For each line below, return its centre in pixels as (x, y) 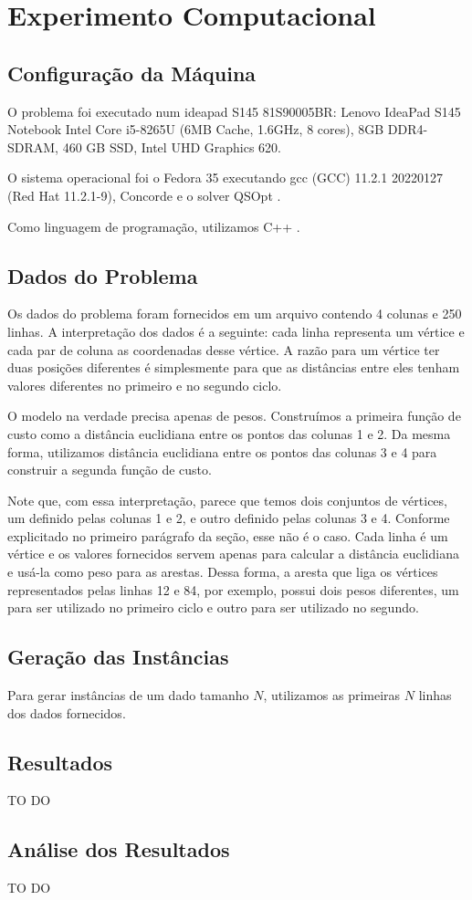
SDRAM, (33, 147)
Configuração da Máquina (132, 73)
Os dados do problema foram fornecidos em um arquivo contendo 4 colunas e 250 (235, 314)
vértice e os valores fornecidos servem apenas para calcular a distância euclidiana (233, 554)
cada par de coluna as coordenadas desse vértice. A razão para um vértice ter (224, 349)
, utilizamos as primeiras (332, 695)
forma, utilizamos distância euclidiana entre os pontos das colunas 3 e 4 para (222, 451)
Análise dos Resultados (119, 849)
